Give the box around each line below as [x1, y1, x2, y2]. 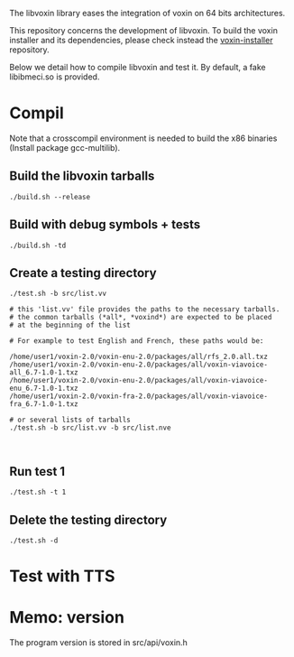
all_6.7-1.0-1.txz [9, 368, 78, 377]
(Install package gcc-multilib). [9, 142, 121, 153]
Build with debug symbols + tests [9, 217, 201, 233]
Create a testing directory [9, 265, 157, 281]
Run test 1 [9, 464, 66, 479]
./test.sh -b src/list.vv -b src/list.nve [9, 423, 171, 432]
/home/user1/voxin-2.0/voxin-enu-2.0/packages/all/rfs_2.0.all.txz [9, 352, 269, 362]
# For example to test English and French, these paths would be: [9, 337, 264, 346]
